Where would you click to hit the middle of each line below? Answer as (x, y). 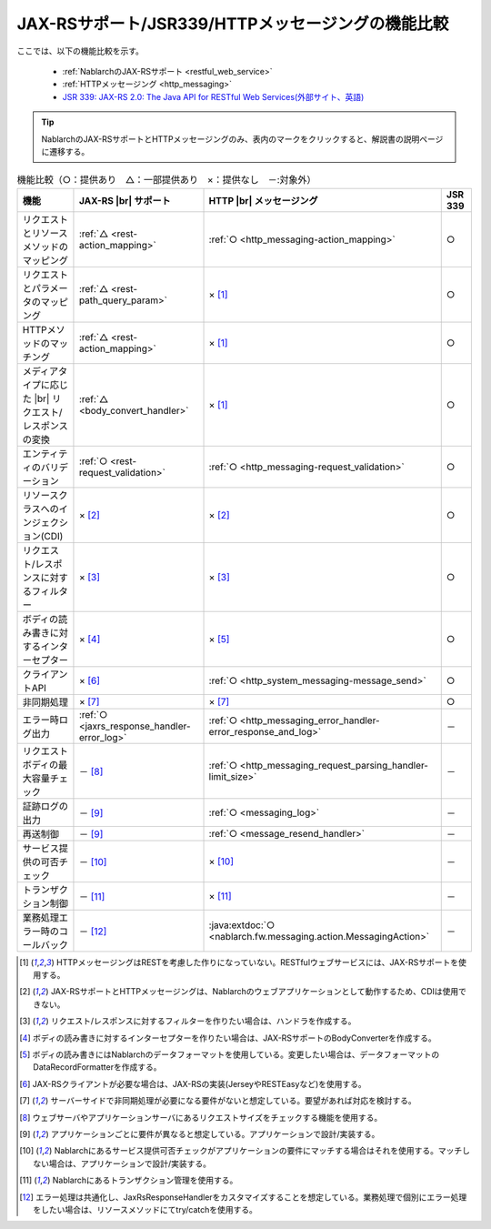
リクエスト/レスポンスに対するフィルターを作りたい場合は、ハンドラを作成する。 (203, 1021)
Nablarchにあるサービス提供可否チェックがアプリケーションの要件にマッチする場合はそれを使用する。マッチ (258, 1151)
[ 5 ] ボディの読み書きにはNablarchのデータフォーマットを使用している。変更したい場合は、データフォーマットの (230, 1054)
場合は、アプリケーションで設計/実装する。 (130, 1164)
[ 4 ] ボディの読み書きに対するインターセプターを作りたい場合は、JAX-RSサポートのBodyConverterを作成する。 (228, 1038)
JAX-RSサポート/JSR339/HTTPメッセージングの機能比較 (233, 24)
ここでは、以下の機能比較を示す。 (80, 51)
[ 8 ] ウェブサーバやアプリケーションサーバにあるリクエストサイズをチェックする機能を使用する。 (201, 1117)
